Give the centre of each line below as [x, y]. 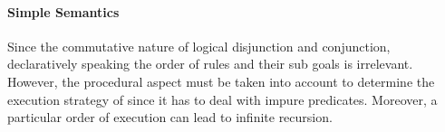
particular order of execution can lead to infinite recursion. [170, 117]
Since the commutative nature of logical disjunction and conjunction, [199, 46]
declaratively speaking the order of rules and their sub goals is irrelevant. [210, 64]
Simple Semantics [63, 11]
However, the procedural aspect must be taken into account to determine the [221, 81]
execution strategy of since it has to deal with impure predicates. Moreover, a [222, 99]
